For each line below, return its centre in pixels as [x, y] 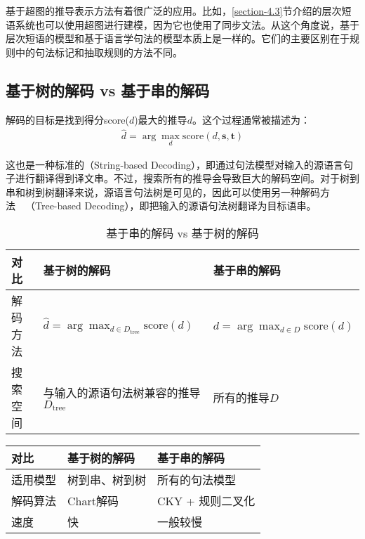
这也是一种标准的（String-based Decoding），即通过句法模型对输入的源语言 [174, 164]
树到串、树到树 [107, 480]
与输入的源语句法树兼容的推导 [122, 392]
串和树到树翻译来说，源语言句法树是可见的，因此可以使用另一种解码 [163, 191]
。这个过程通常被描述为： [251, 119]
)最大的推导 [161, 119]
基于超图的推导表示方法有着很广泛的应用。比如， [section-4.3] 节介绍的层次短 [179, 11]
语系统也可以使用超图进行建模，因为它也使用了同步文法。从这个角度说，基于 [182, 24]
